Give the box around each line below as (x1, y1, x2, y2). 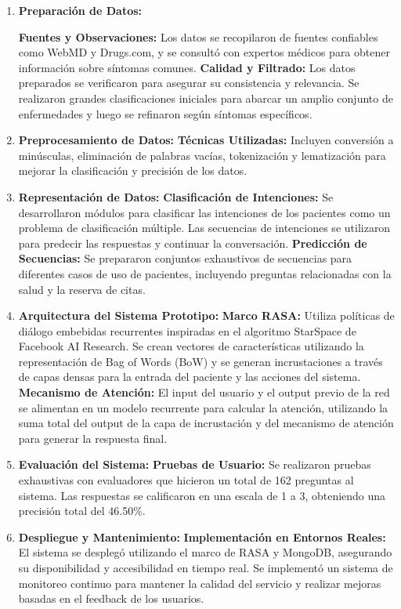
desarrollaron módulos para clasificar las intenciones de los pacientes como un (18, 204, 391, 220)
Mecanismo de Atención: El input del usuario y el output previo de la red (18, 384, 390, 401)
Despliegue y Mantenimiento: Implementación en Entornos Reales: (18, 528, 386, 545)
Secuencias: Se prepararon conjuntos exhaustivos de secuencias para (18, 250, 352, 266)
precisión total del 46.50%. (18, 502, 146, 519)
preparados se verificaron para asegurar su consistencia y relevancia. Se (18, 74, 359, 91)
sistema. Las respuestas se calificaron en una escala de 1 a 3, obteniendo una (18, 487, 386, 503)
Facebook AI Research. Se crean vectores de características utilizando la (18, 338, 364, 354)
